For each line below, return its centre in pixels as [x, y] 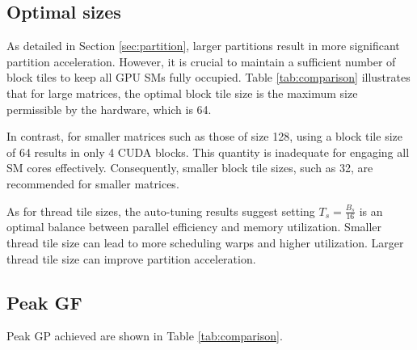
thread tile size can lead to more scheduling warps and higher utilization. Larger [205, 242]
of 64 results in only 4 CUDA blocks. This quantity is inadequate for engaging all [208, 152]
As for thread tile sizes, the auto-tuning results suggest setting [161, 211]
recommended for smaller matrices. [93, 183]
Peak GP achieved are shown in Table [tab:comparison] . [145, 336]
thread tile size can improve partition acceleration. [131, 258]
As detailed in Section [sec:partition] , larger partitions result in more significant [203, 46]
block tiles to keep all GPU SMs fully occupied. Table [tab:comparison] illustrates [208, 77]
